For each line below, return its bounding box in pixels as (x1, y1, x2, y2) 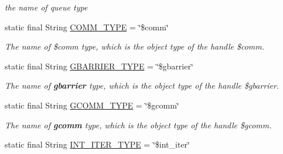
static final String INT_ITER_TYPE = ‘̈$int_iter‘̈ (5, 138, 190, 150)
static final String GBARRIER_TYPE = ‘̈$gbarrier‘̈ (5, 60, 193, 72)
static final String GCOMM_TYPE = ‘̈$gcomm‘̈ (5, 99, 179, 111)
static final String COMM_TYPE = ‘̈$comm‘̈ (5, 20, 169, 33)
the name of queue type (5, 1, 88, 13)
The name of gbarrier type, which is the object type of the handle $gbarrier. (5, 79, 279, 92)
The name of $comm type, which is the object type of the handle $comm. (5, 40, 265, 52)
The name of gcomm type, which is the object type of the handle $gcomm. (5, 118, 272, 131)
